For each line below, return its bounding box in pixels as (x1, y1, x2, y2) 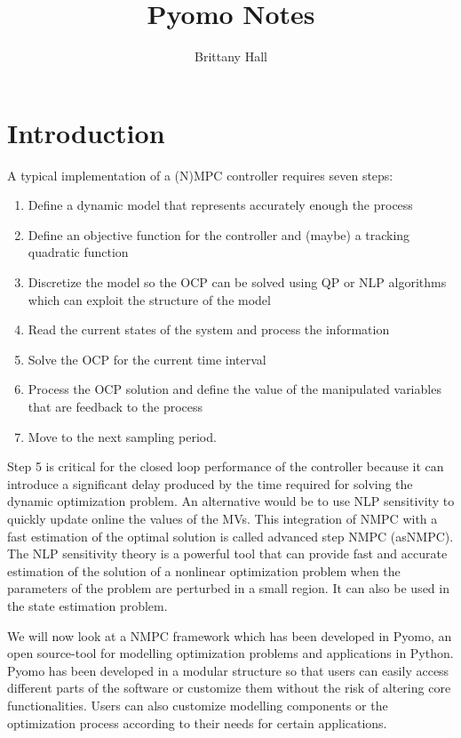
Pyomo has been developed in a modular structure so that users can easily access (7, 661, 449, 679)
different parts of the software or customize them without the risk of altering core (7, 678, 451, 697)
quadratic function (28, 243, 129, 261)
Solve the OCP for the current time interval (28, 349, 266, 368)
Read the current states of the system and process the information (28, 320, 390, 339)
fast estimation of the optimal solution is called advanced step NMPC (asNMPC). (7, 526, 454, 545)
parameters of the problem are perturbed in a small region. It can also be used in (7, 579, 449, 598)
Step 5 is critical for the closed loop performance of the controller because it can (7, 457, 444, 476)
